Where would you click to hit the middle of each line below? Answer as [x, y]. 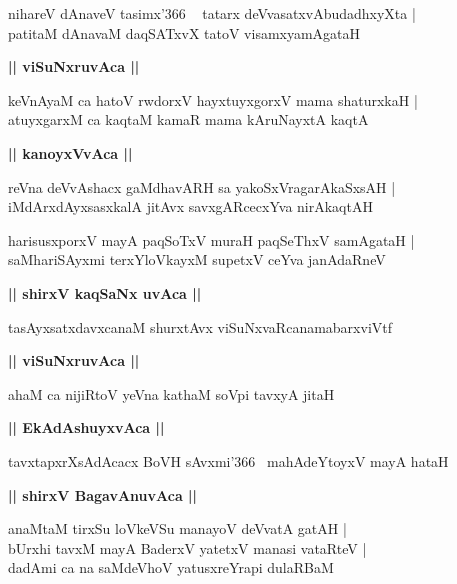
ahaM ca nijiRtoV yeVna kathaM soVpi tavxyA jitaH [171, 393]
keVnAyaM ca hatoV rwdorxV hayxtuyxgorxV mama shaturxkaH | [213, 99]
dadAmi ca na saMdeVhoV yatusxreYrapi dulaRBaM [171, 567]
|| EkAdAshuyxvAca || [86, 427]
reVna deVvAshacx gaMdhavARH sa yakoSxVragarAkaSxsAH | [202, 186]
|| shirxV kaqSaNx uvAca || [105, 292]
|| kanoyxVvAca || [70, 152]
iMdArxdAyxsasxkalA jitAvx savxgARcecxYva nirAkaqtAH [190, 206]
